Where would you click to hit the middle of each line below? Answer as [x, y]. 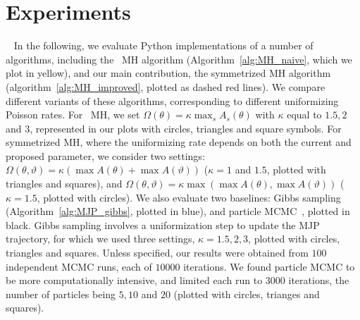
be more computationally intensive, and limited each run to [134, 280]
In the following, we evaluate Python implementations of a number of [163, 45]
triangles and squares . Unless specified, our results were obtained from [157, 253]
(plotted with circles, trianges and [247, 294]
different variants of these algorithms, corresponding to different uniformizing [172, 100]
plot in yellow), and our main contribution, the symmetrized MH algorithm [168, 73]
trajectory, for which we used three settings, [100, 239]
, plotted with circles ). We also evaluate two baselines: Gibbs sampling [189, 197]
